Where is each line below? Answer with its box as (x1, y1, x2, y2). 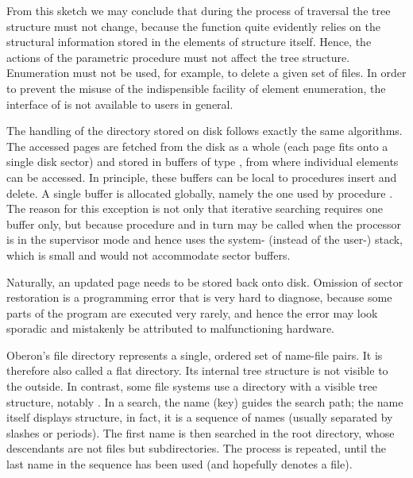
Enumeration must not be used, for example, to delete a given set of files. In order (6, 64, 407, 81)
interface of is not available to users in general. (6, 95, 234, 112)
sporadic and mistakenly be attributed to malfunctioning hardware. (6, 320, 334, 337)
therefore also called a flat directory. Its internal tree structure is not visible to (6, 362, 388, 379)
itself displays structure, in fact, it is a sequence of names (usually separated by (6, 409, 393, 426)
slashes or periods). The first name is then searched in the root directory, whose (6, 424, 395, 441)
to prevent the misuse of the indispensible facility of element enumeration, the (6, 79, 386, 96)
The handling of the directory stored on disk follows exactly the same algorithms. (6, 122, 403, 139)
